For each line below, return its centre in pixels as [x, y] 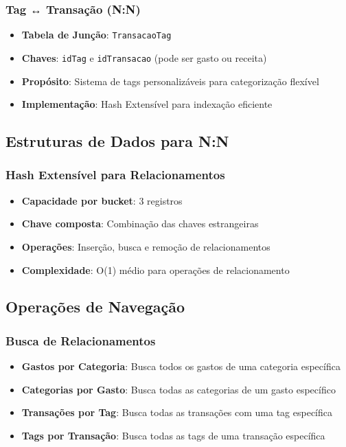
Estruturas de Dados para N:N [117, 141]
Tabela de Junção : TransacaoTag [96, 35]
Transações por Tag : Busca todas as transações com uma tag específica [177, 412]
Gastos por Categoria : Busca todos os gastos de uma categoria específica [181, 366]
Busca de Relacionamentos [81, 340]
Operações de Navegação [95, 307]
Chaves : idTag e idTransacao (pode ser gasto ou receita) [144, 57]
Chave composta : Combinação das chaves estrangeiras [140, 223]
